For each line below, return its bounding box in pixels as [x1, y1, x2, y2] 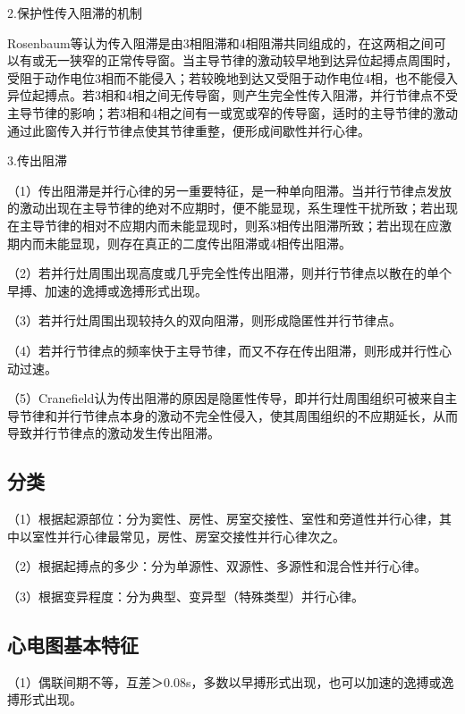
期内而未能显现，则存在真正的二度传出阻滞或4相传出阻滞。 [7, 233, 351, 252]
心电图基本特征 [7, 630, 139, 658]
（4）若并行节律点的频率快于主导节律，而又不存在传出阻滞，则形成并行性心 [7, 340, 452, 359]
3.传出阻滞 [7, 151, 67, 170]
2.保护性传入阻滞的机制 [7, 4, 142, 21]
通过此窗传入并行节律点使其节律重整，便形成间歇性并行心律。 [7, 121, 370, 139]
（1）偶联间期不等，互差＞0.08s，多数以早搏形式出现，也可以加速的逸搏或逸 [7, 672, 454, 691]
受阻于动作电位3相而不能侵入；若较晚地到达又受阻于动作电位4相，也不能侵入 [7, 68, 458, 87]
